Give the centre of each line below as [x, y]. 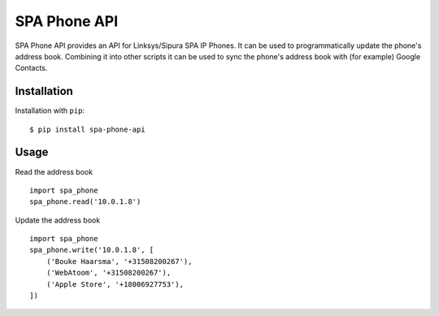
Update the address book [58, 220]
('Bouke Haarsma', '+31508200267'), [119, 261]
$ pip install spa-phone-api [87, 129]
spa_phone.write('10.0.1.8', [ [92, 250]
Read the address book [54, 171]
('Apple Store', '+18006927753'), [115, 284]
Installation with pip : [50, 110]
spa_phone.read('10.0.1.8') [85, 202]
